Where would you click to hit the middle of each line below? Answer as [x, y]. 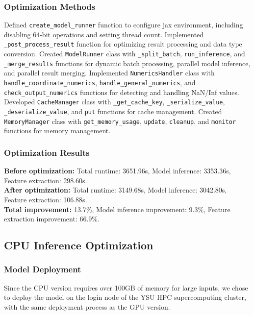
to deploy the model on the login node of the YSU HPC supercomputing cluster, [125, 297]
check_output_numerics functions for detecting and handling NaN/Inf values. [122, 92]
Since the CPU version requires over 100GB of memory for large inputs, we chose [126, 287]
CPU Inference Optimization [79, 245]
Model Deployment [43, 269]
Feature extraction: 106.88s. [46, 199]
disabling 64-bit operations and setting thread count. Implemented [104, 34]
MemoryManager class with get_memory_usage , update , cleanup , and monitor [120, 121]
